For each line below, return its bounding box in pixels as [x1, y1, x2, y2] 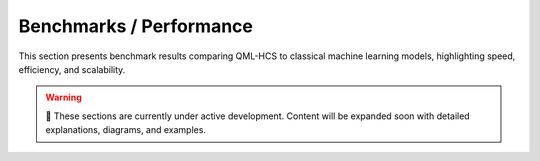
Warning [45, 91, 82, 104]
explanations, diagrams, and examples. [45, 124, 207, 136]
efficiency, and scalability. [18, 63, 126, 75]
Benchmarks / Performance [18, 15, 254, 37]
